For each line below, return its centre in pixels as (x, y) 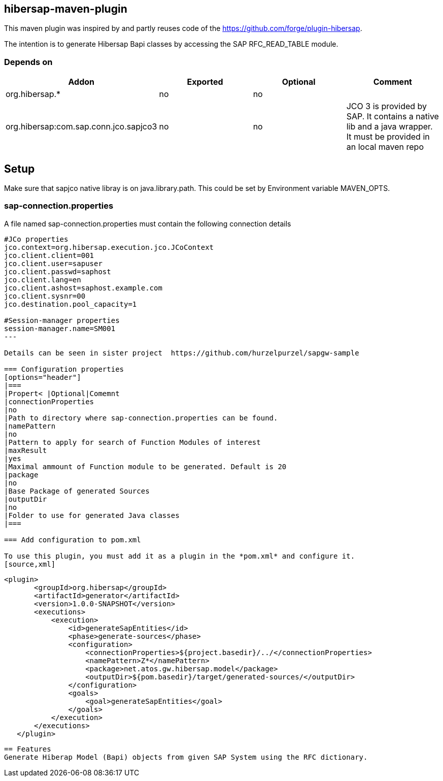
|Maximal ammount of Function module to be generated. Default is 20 (145, 466)
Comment (393, 82)
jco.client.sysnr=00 (45, 296)
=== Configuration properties (64, 369)
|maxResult (26, 450)
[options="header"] (43, 377)
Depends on (28, 62)
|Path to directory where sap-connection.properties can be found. (141, 418)
